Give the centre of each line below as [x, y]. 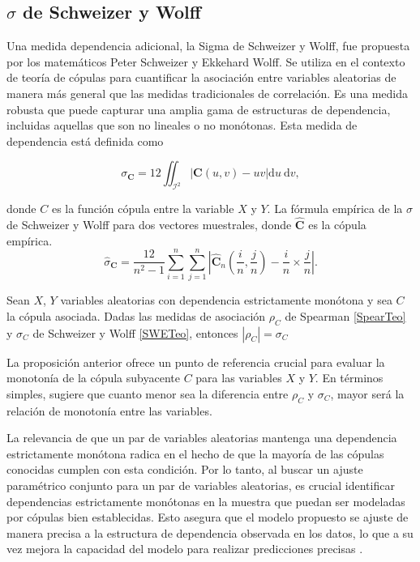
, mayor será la [367, 393]
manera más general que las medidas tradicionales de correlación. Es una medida [208, 93]
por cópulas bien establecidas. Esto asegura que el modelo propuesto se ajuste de [208, 517]
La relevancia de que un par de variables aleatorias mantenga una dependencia [202, 438]
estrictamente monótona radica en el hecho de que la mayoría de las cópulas [195, 453]
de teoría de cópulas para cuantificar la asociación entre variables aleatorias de [201, 77]
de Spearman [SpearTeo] [345, 315]
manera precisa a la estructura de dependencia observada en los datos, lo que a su [210, 532]
